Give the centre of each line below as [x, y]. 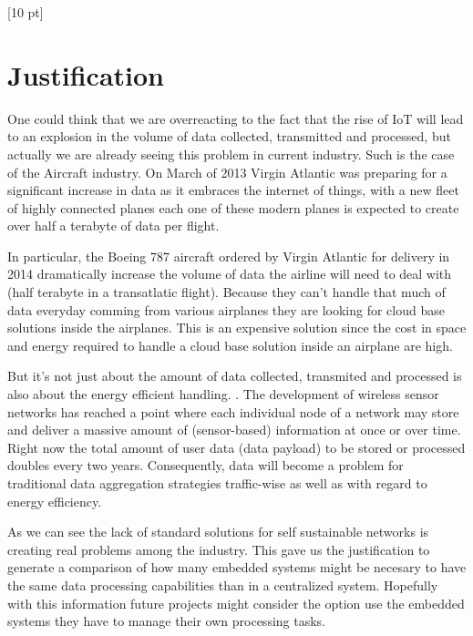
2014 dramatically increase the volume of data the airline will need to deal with [230, 274]
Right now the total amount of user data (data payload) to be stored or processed [236, 447]
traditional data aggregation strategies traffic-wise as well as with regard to [217, 483]
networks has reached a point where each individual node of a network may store [233, 411]
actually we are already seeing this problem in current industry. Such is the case [231, 154]
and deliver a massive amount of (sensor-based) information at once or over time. [234, 430]
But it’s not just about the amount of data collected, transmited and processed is [235, 376]
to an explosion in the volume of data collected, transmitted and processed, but [229, 136]
